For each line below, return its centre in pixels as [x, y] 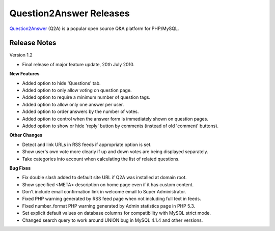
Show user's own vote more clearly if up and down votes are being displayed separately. [115, 152]
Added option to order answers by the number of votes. [81, 111]
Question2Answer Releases [70, 13]
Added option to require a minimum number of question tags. [86, 97]
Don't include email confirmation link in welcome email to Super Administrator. [104, 192]
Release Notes [33, 43]
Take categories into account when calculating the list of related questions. [101, 159]
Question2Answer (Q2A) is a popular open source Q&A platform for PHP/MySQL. [94, 28]
